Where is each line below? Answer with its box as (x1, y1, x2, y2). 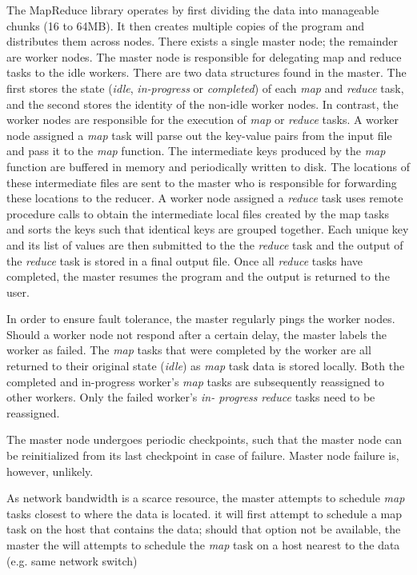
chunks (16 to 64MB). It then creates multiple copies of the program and (6, 17, 364, 34)
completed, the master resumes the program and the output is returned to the (6, 268, 390, 285)
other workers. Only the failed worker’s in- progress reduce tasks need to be (6, 389, 375, 405)
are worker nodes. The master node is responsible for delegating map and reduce (6, 48, 402, 65)
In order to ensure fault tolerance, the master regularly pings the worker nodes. (6, 310, 395, 327)
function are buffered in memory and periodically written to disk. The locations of (6, 158, 410, 174)
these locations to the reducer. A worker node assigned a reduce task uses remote (6, 190, 403, 206)
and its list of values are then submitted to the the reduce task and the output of (6, 236, 403, 253)
